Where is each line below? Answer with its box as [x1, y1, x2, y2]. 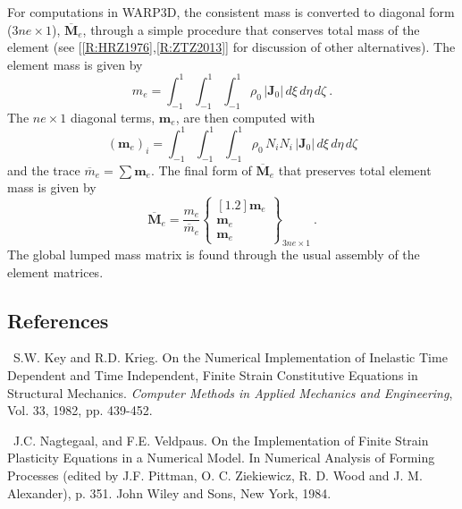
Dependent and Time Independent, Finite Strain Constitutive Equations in [7, 366, 418, 385]
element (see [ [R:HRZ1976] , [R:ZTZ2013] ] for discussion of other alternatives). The [7, 38, 456, 56]
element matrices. [7, 262, 104, 281]
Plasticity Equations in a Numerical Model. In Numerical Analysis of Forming [7, 448, 435, 467]
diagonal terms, [70, 107, 155, 126]
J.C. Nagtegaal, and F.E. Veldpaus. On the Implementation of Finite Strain [13, 430, 429, 449]
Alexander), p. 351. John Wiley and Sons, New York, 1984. [7, 483, 332, 502]
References [7, 306, 109, 334]
